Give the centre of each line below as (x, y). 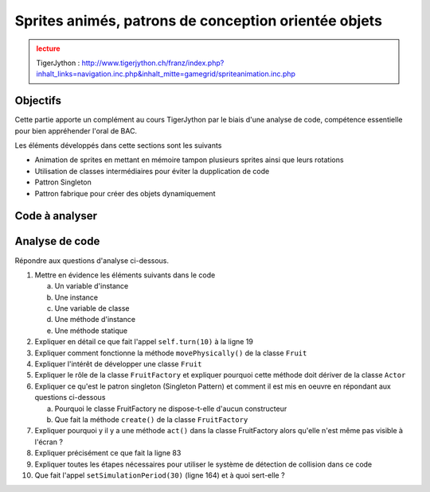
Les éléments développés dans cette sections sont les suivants (118, 145)
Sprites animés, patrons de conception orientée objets (198, 21)
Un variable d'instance (92, 286)
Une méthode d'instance (95, 320)
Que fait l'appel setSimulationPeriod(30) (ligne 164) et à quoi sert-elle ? (160, 475)
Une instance (76, 297)
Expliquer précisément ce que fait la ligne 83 (108, 453)
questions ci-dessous (70, 397)
